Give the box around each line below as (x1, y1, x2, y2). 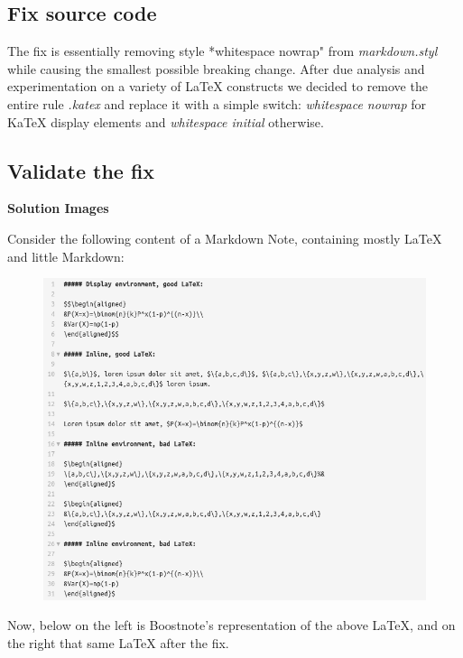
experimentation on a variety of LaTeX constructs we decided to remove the (7, 77, 428, 96)
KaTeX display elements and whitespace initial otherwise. (7, 112, 324, 131)
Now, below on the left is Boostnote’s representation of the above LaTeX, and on (7, 616, 456, 635)
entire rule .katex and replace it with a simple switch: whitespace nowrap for (7, 94, 427, 113)
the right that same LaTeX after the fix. (7, 633, 229, 652)
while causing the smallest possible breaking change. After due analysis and (7, 59, 425, 78)
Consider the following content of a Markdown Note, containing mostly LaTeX (7, 228, 442, 247)
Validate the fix (7, 156, 155, 184)
